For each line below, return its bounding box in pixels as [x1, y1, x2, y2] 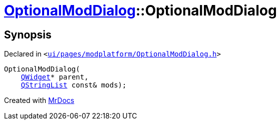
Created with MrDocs [4, 96, 75, 105]
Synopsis [4, 28, 52, 41]
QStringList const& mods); [21, 81, 127, 89]
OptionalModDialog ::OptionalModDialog [4, 2, 277, 19]
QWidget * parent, [21, 73, 89, 81]
